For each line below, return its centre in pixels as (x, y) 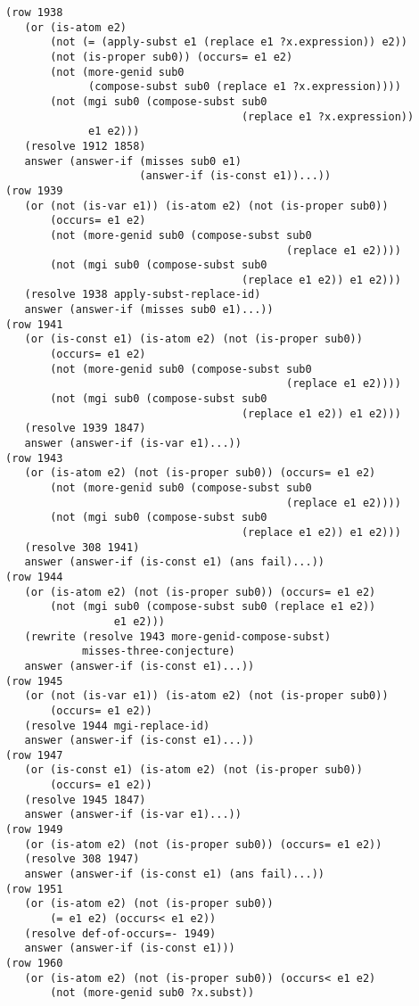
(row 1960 (34, 963)
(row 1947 (34, 755)
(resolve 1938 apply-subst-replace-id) (143, 295)
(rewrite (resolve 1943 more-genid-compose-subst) (178, 636)
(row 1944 (34, 577)
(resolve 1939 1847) (85, 429)
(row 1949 (34, 830)
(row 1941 (34, 324)
